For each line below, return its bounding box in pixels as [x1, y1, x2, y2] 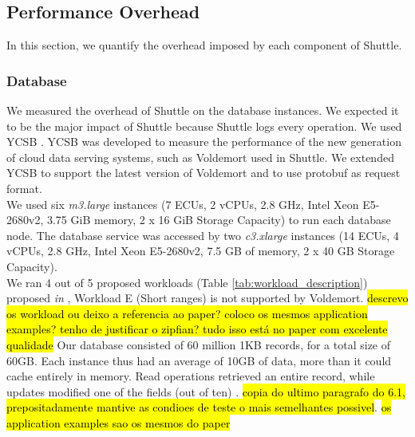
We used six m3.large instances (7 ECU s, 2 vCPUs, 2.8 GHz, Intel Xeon [6, 195, 359, 212]
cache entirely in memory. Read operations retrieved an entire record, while [6, 368, 375, 384]
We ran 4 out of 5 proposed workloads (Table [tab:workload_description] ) [6, 274, 368, 290]
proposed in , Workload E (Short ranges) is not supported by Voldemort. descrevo [6, 289, 409, 306]
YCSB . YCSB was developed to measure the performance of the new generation [6, 133, 401, 150]
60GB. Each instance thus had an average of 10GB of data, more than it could [6, 352, 392, 368]
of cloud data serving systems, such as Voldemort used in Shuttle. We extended [6, 148, 394, 165]
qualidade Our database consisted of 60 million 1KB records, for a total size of [6, 336, 391, 352]
